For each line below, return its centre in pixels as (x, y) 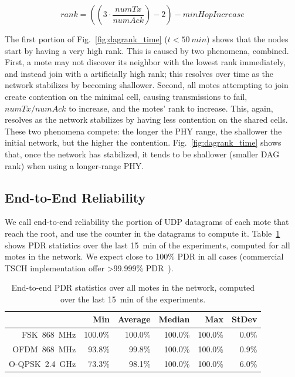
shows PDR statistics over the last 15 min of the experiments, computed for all (147, 245)
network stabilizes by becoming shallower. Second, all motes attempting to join (147, 85)
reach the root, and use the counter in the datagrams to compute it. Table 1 (143, 233)
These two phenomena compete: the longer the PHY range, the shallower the (143, 131)
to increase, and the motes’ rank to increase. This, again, (171, 108)
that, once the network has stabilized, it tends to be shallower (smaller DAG (142, 154)
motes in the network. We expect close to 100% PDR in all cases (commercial (144, 256)
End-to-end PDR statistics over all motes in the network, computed (133, 287)
